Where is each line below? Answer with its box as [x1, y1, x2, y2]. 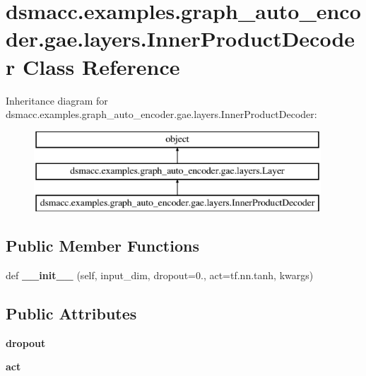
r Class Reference [6, 52, 180, 81]
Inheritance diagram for [6, 93, 108, 107]
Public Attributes [6, 302, 137, 324]
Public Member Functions [6, 235, 199, 257]
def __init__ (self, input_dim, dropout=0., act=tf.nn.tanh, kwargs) [6, 267, 314, 282]
